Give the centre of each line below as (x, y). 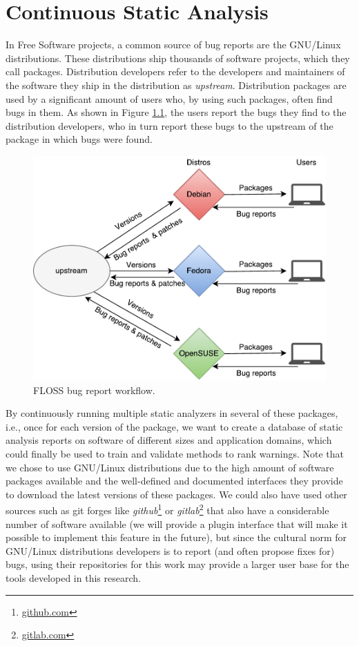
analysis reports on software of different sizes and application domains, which (169, 440)
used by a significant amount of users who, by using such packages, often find (169, 98)
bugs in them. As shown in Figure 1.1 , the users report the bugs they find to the (176, 112)
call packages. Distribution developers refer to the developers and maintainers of (175, 71)
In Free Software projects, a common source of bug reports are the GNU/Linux (173, 45)
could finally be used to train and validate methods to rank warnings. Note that (175, 454)
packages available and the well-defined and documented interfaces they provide (174, 481)
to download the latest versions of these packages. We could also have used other (176, 494)
